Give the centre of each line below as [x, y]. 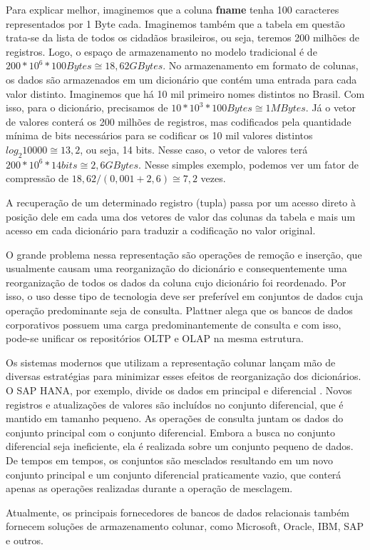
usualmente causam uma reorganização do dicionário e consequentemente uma [176, 268]
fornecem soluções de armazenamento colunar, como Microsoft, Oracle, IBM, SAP [185, 526]
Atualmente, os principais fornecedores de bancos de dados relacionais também [178, 512]
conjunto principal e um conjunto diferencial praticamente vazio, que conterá [174, 474]
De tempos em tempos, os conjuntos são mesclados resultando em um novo [169, 460]
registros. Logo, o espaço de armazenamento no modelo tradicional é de [161, 51]
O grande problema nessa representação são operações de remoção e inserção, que [184, 254]
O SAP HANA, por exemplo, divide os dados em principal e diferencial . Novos [179, 390]
